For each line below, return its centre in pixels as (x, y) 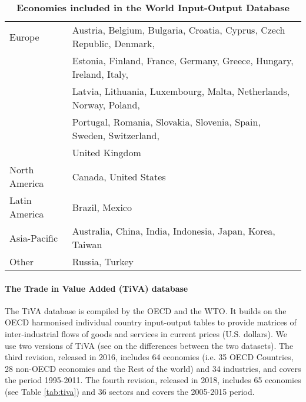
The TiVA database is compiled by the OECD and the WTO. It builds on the (146, 310)
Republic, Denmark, (113, 43)
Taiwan (87, 244)
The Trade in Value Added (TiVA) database (97, 288)
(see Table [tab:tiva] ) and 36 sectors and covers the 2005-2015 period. (130, 391)
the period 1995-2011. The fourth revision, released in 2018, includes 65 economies (153, 380)
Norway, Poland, (106, 105)
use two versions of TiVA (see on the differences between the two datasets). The (149, 345)
